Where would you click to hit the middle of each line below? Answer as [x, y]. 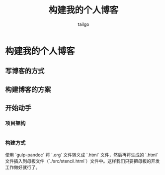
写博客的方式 [25, 71]
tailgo [83, 24]
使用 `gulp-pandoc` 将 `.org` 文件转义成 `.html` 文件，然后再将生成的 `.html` [82, 155]
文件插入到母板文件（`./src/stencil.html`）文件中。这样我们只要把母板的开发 [82, 161]
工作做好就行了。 [23, 167]
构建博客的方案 [28, 89]
